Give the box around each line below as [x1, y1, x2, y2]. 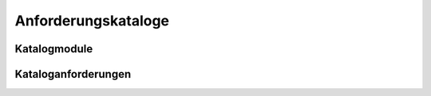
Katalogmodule [14, 42, 93, 56]
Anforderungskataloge [14, 12, 170, 29]
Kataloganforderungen [14, 67, 132, 81]
